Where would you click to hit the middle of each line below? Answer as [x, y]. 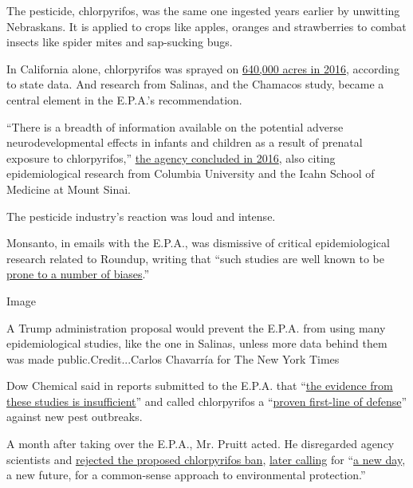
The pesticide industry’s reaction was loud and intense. [141, 216]
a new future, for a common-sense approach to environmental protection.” [186, 475]
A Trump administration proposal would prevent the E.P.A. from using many [196, 327]
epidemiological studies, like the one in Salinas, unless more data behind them [197, 343]
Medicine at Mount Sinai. [69, 189]
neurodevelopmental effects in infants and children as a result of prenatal [185, 142]
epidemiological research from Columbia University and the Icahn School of [191, 173]
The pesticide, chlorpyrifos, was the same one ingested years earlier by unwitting [203, 10]
